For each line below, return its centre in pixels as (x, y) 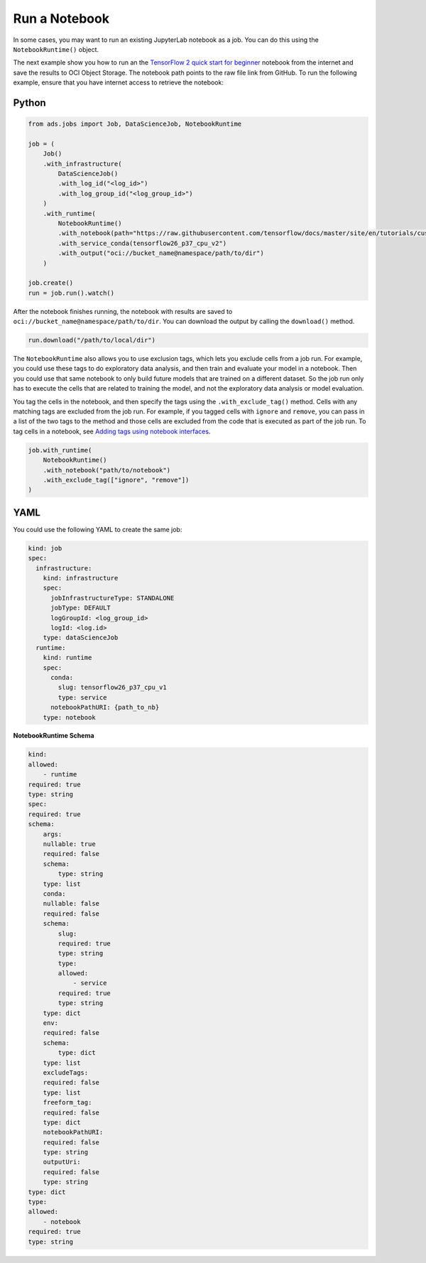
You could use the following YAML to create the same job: (98, 529)
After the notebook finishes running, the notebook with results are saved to (123, 311)
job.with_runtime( (60, 450)
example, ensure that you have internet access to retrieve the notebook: (118, 82)
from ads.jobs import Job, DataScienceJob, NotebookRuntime (135, 124)
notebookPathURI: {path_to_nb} (105, 708)
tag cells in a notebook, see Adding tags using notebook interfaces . (112, 431)
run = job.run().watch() (71, 293)
